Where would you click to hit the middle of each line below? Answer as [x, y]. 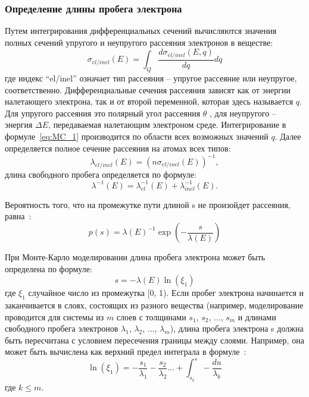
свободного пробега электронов [62, 328]
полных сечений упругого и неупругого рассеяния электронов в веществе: [139, 42]
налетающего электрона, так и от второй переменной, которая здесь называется [149, 101]
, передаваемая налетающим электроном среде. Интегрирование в [167, 125]
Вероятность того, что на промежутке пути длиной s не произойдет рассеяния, [148, 204]
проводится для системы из [54, 316]
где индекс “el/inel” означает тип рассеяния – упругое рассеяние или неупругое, [151, 78]
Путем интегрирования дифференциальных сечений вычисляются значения [141, 31]
